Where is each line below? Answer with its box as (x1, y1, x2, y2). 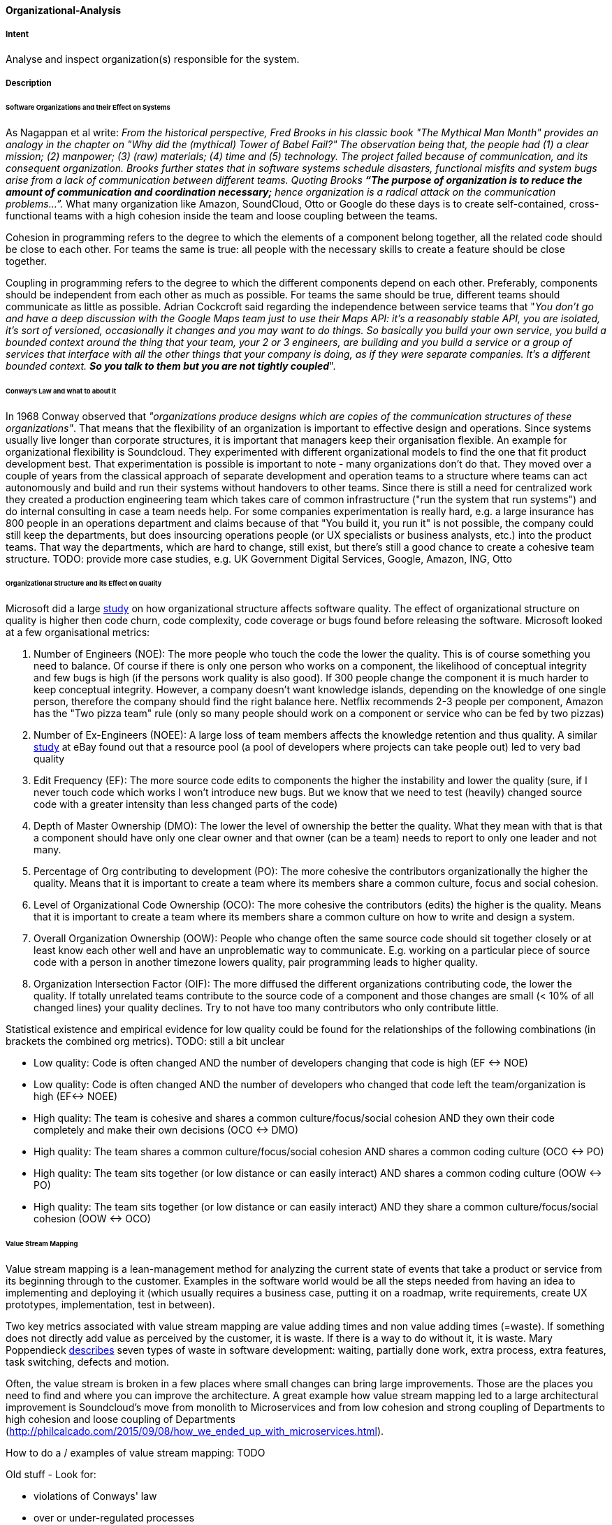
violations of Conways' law (34, 1489, 157, 1502)
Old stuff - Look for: (6, 1468, 96, 1480)
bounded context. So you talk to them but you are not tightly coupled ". (6, 359, 336, 372)
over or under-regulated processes (34, 1511, 195, 1524)
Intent (6, 29, 29, 40)
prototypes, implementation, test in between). (6, 1298, 215, 1310)
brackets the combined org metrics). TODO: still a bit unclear (6, 1035, 285, 1048)
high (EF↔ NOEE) (34, 1090, 118, 1103)
